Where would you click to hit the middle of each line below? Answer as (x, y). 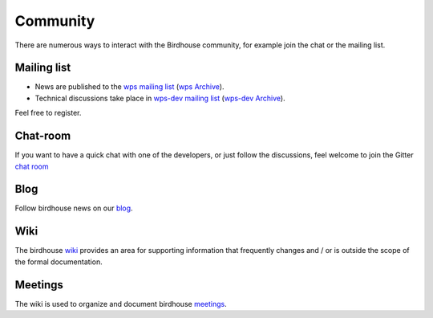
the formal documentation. (59, 262)
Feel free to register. (48, 113)
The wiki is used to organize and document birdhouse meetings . (121, 304)
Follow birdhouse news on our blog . (74, 208)
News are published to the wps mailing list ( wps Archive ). (129, 87)
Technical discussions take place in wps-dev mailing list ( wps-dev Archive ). (160, 98)
